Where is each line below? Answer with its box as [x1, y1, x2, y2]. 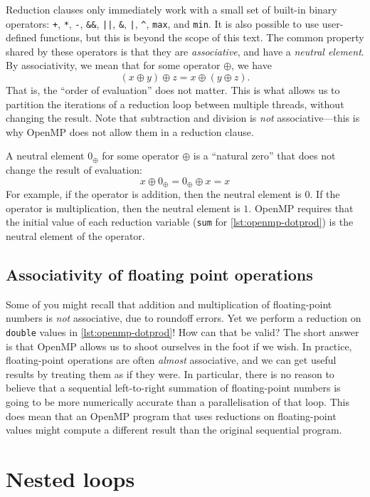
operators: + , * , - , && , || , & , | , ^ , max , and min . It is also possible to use [6, 16, 319, 31]
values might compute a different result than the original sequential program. [6, 422, 342, 437]
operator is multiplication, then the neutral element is [6, 200, 240, 215]
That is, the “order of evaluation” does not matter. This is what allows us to [6, 83, 340, 98]
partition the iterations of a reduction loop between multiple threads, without [6, 96, 344, 111]
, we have [231, 58, 272, 73]
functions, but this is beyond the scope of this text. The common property [40, 30, 364, 45]
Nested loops [6, 464, 135, 493]
